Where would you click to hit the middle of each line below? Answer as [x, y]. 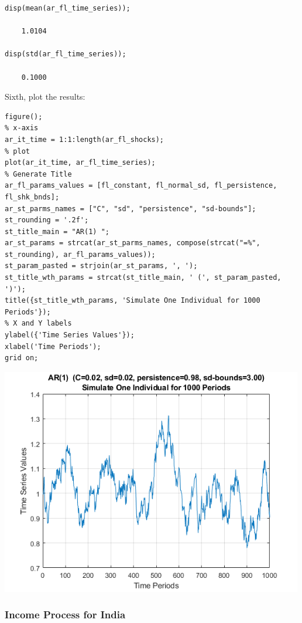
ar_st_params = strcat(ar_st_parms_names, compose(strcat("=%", [133, 243]
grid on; [22, 358]
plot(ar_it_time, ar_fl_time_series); [80, 163]
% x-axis [22, 128]
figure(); [24, 116]
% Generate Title [38, 174]
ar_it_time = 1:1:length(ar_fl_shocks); [85, 139]
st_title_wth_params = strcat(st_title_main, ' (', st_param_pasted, [143, 278]
